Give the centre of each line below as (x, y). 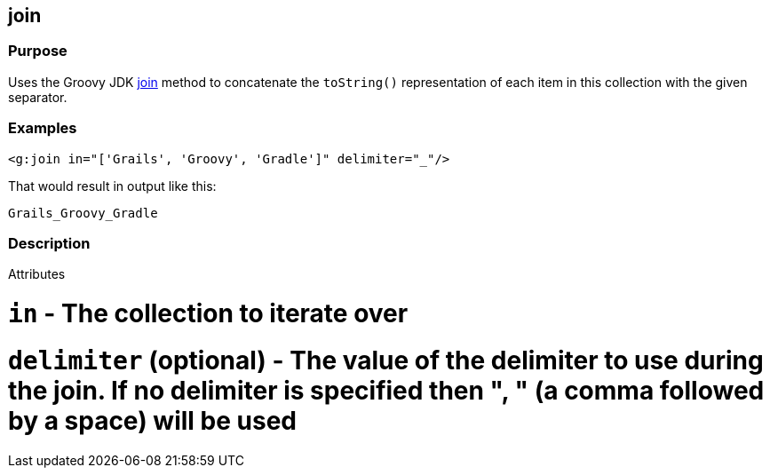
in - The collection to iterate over (208, 314)
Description (49, 243)
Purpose (38, 51)
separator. (38, 97)
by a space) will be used (152, 420)
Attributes (37, 274)
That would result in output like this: (112, 186)
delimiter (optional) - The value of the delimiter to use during (386, 360)
